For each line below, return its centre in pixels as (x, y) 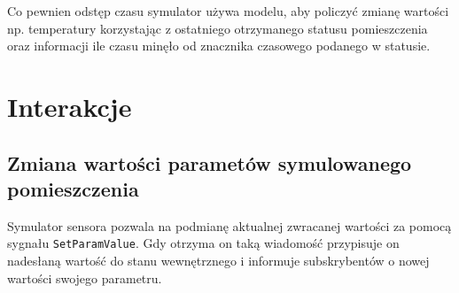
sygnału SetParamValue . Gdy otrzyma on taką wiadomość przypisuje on (203, 243)
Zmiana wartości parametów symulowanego (210, 162)
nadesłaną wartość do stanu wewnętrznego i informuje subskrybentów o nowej (218, 260)
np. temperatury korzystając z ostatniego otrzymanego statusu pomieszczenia (218, 28)
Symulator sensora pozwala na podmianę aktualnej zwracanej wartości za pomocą (229, 225)
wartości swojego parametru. (85, 278)
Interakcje (70, 106)
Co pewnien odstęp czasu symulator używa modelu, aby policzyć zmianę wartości (228, 11)
